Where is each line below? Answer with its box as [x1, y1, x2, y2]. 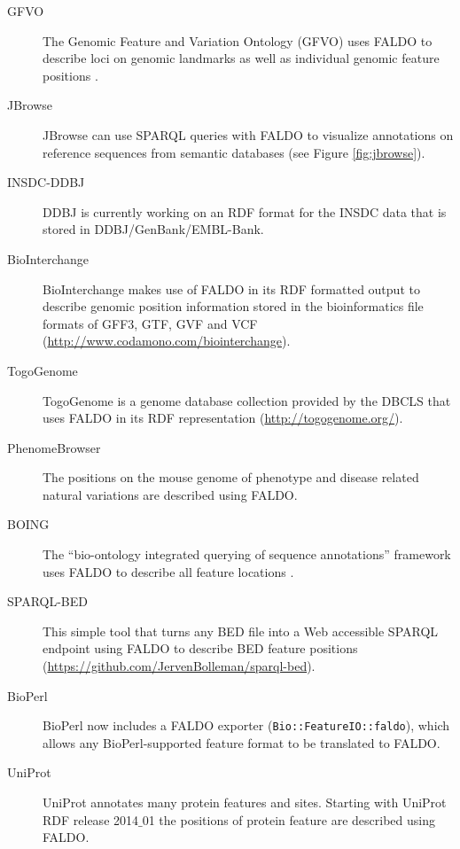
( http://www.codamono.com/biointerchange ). [43, 331, 291, 350]
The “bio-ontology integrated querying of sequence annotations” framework [43, 545, 451, 564]
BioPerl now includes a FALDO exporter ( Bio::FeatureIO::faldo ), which [43, 716, 450, 735]
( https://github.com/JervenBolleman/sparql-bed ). [43, 657, 316, 675]
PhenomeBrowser [7, 438, 101, 456]
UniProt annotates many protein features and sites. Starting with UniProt [43, 793, 447, 812]
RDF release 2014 [43, 810, 139, 829]
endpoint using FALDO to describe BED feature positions [43, 639, 358, 658]
